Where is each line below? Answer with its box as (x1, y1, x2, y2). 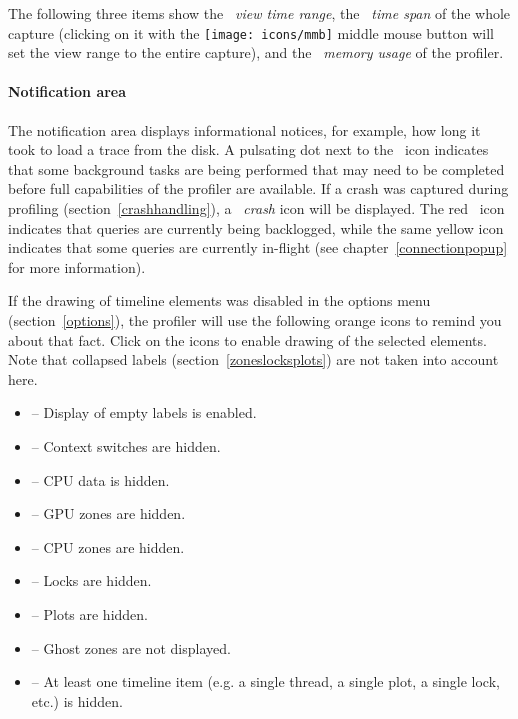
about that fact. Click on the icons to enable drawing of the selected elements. (8, 329, 487, 350)
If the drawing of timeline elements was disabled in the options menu (8, 290, 431, 311)
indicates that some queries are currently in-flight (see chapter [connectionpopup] (8, 237, 508, 258)
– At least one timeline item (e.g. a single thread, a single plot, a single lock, (31, 671, 500, 692)
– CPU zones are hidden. (31, 536, 185, 557)
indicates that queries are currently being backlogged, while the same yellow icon (8, 217, 504, 238)
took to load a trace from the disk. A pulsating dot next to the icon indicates (8, 139, 489, 160)
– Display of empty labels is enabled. (31, 402, 257, 423)
